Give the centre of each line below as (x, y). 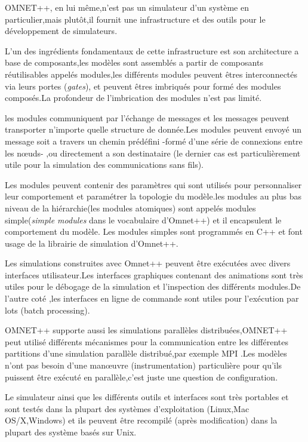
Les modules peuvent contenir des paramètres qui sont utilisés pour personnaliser (153, 184)
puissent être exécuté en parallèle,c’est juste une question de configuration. (141, 377)
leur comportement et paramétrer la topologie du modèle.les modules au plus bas (153, 196)
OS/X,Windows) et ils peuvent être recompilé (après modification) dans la (141, 420)
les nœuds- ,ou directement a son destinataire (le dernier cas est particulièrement (153, 153)
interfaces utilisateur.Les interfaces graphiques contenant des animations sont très (154, 274)
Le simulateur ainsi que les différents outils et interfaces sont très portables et (147, 397)
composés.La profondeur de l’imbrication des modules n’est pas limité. (133, 98)
